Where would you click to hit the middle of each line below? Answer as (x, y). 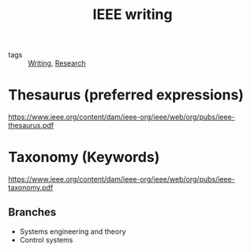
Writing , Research (57, 63)
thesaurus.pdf (31, 126)
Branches (32, 212)
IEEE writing (133, 15)
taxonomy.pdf (31, 188)
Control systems (46, 239)
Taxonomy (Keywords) (84, 158)
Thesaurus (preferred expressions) (126, 95)
